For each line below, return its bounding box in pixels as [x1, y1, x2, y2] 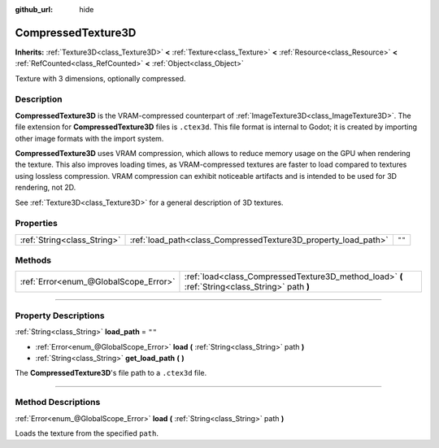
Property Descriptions [15, 310, 105, 321]
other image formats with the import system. [15, 133, 164, 143]
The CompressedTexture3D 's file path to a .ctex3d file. [15, 368, 207, 378]
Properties [15, 218, 59, 229]
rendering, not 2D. [15, 183, 76, 193]
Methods [15, 254, 52, 266]
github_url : [15, 5, 53, 14]
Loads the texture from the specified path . [15, 428, 159, 438]
